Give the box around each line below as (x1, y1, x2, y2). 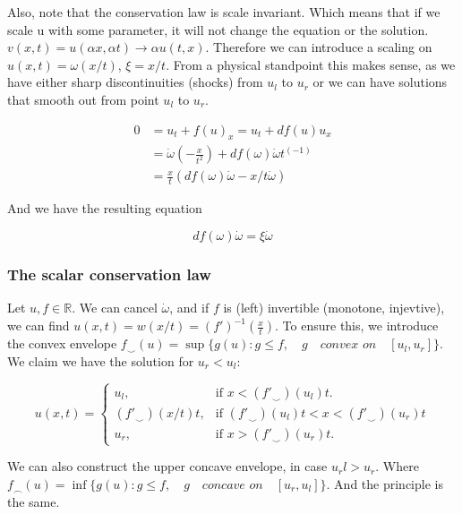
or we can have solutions (312, 73, 448, 91)
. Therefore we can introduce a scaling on (205, 38, 432, 56)
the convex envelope (7, 334, 117, 353)
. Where (375, 457, 419, 475)
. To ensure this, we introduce (275, 316, 439, 335)
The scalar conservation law (7, 263, 211, 286)
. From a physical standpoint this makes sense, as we (166, 55, 456, 73)
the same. (7, 492, 60, 510)
